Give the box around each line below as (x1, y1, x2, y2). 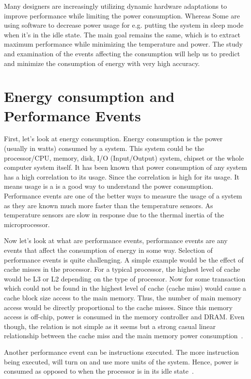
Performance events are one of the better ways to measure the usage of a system (4, 191, 242, 201)
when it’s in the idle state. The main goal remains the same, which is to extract (4, 29, 241, 39)
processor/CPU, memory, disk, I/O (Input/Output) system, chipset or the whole (4, 152, 244, 163)
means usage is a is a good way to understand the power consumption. (4, 181, 214, 191)
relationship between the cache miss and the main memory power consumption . (4, 330, 243, 341)
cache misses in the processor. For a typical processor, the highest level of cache (4, 264, 240, 274)
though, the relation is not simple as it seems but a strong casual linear (4, 321, 216, 331)
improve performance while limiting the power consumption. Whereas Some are (4, 10, 240, 20)
